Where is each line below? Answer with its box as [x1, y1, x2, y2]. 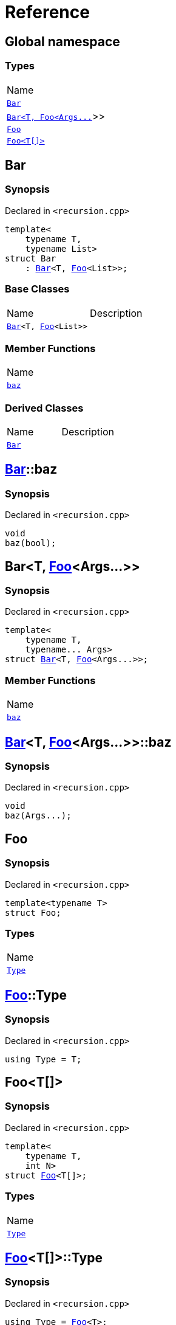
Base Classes [5, 283, 70, 296]
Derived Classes [5, 401, 84, 414]
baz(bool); [5, 538, 56, 548]
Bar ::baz [5, 462, 58, 477]
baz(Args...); [5, 811, 72, 821]
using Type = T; [5, 1054, 82, 1064]
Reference [5, 2, 90, 22]
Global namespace [5, 33, 120, 49]
